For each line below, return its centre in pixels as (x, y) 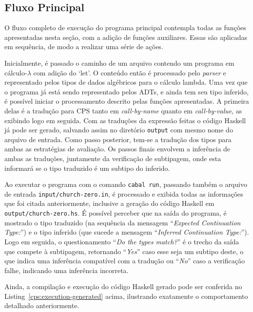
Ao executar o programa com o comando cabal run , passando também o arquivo (126, 184)
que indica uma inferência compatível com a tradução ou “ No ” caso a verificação (125, 261)
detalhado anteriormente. (42, 305)
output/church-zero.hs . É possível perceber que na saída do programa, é (116, 213)
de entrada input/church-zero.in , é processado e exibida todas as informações (124, 193)
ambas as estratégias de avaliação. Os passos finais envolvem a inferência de (117, 149)
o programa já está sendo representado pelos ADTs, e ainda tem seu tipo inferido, (126, 91)
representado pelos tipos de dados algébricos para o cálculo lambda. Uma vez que (126, 82)
